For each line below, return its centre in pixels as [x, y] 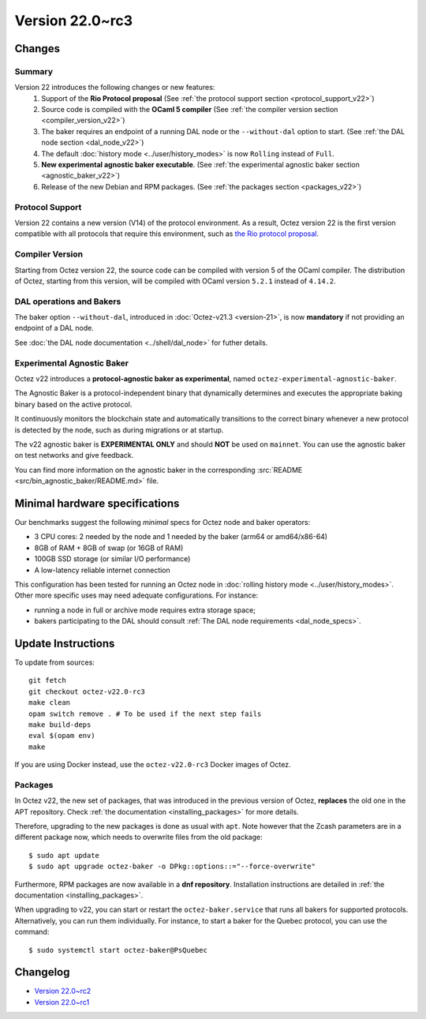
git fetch [47, 680]
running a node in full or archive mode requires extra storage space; [145, 610]
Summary [34, 71]
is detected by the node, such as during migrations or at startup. [119, 429]
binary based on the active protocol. [73, 404]
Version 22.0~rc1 [62, 1002]
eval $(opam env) [62, 736]
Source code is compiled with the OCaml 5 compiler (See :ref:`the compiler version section [190, 110]
